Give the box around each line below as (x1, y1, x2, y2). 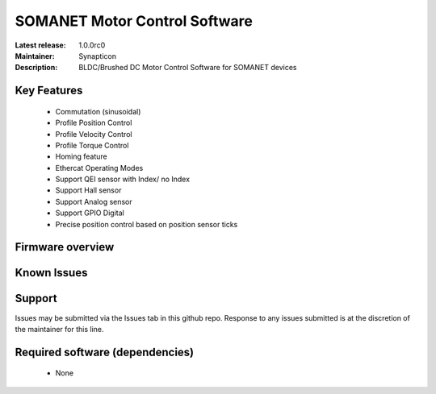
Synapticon (78, 51, 117, 60)
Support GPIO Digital (55, 208, 124, 218)
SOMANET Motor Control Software (15, 12, 254, 30)
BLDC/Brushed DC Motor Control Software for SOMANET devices (78, 63, 297, 73)
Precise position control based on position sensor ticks (55, 219, 238, 229)
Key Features (15, 84, 83, 97)
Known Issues (15, 266, 88, 280)
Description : (15, 63, 58, 73)
